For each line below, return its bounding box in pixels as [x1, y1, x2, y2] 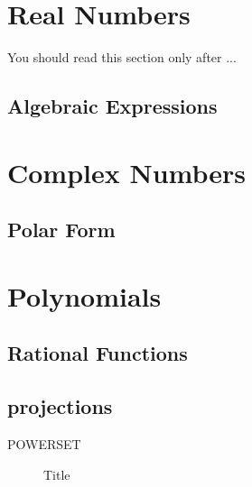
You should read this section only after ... [7, 48, 237, 67]
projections [7, 392, 113, 420]
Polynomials [7, 277, 162, 314]
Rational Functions [7, 339, 188, 367]
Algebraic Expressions [7, 92, 218, 120]
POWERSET [7, 435, 81, 454]
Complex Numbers [7, 153, 247, 190]
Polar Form [7, 216, 116, 243]
